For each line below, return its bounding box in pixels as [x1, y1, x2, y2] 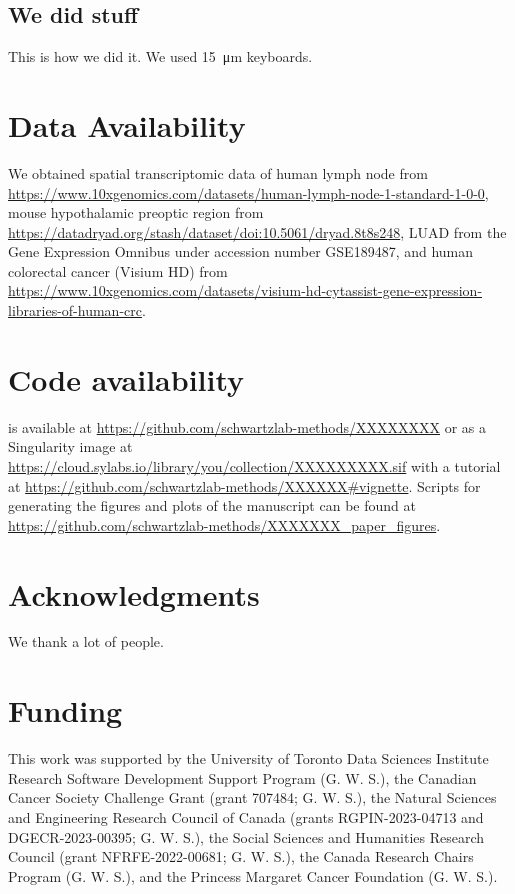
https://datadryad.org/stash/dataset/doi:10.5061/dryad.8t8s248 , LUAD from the [8, 221, 507, 242]
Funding [8, 690, 123, 731]
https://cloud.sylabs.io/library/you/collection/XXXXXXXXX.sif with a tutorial [8, 455, 501, 476]
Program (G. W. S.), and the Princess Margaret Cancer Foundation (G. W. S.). [8, 865, 498, 886]
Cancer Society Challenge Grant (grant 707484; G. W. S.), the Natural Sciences [8, 787, 497, 808]
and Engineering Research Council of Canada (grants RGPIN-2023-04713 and [8, 806, 484, 827]
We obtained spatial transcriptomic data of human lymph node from [8, 162, 428, 183]
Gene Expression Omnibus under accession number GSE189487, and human [8, 241, 474, 262]
